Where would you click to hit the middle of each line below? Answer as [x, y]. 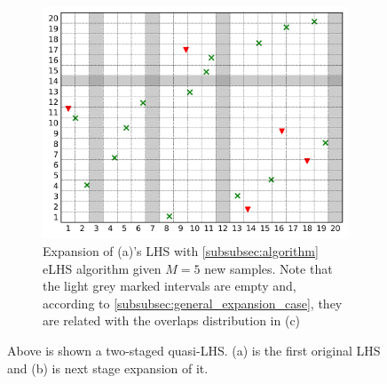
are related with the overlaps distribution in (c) [172, 320]
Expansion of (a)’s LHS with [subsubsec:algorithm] [181, 250]
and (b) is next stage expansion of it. [108, 368]
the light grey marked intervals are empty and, [170, 286]
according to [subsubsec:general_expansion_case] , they [193, 303]
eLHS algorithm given [102, 268]
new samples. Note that [269, 268]
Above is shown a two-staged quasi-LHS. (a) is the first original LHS [194, 350]
